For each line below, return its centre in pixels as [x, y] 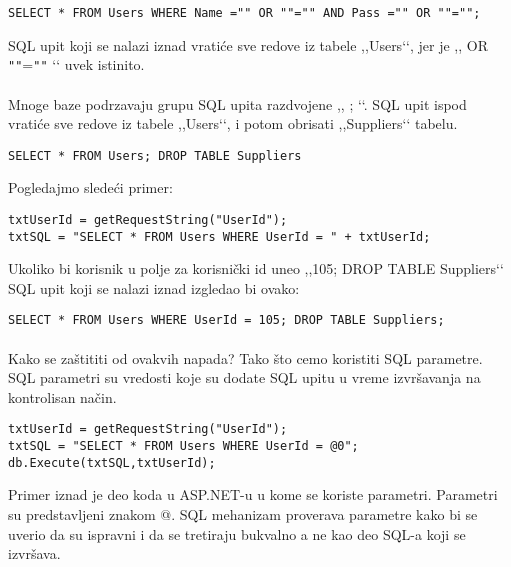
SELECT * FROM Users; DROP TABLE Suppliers [155, 155]
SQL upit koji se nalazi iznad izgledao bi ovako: [154, 287]
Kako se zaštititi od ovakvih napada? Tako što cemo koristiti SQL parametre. [245, 357]
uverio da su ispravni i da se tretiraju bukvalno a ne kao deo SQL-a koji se [237, 533]
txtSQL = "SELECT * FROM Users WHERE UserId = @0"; [183, 446]
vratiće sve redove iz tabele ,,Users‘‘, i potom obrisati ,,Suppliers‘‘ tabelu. [233, 123]
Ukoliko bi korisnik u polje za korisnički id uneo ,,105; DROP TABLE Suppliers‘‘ [256, 268]
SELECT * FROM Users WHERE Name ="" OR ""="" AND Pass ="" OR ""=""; [244, 13]
